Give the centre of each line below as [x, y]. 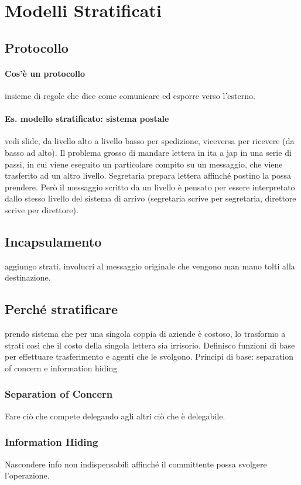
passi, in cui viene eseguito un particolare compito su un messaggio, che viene [144, 164]
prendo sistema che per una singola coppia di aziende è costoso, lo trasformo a [145, 334]
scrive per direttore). [42, 209]
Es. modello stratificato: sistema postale [87, 119]
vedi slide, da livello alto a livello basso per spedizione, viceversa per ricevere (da [150, 141]
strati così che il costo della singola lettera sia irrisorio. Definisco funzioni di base [150, 345]
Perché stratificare [61, 309]
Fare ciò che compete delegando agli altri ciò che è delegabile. [115, 416]
